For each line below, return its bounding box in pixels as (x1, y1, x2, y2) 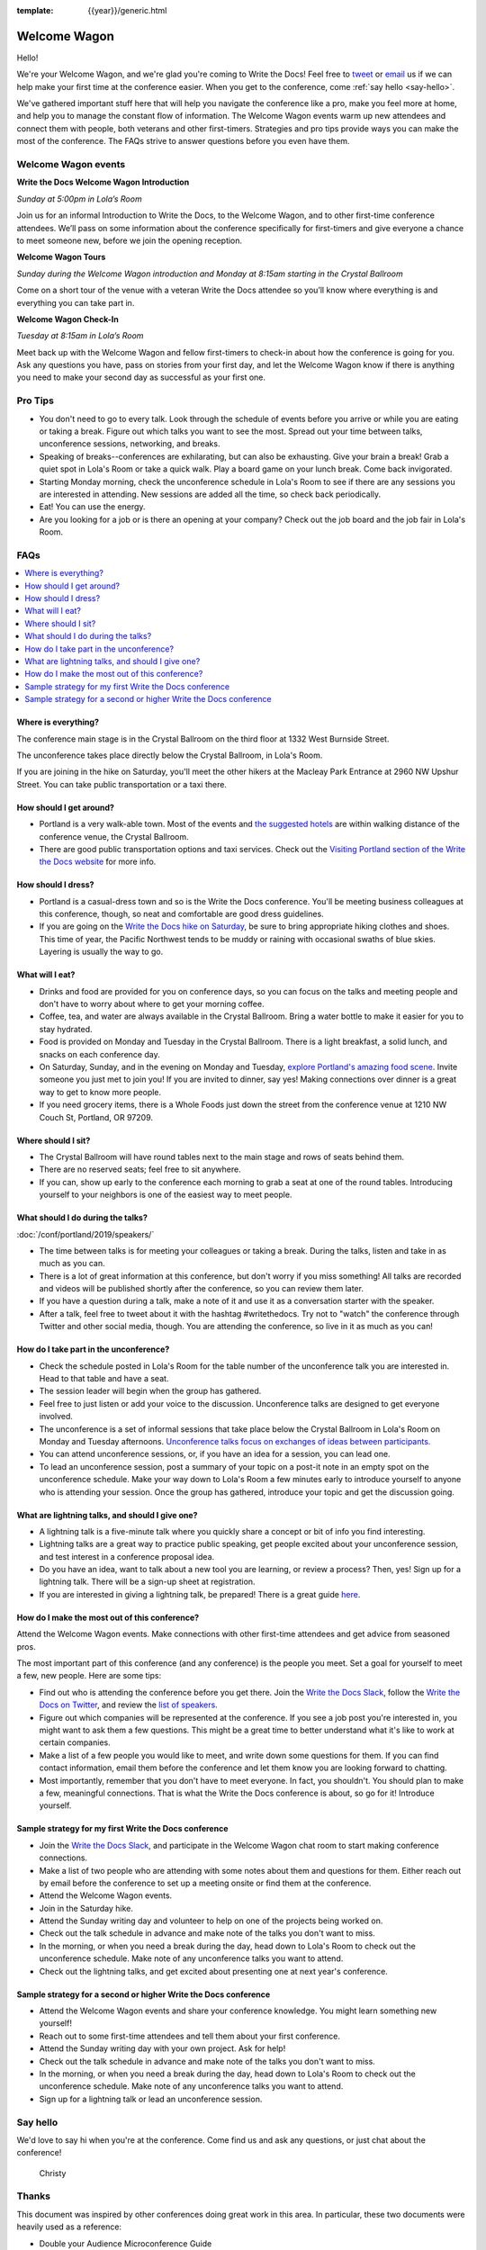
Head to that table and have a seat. (39, 1373, 169, 1384)
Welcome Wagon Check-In (16, 313, 119, 324)
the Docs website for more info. (39, 856, 157, 868)
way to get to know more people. (39, 1086, 162, 1097)
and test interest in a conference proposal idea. (39, 1551, 215, 1561)
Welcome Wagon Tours (16, 252, 106, 263)
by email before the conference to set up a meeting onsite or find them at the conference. (39, 1877, 372, 1888)
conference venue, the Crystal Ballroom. (39, 831, 189, 841)
